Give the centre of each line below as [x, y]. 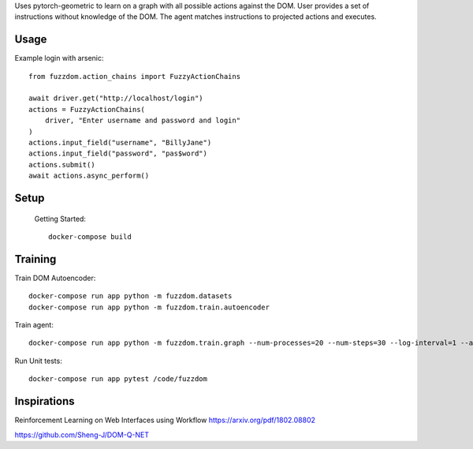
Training [35, 259]
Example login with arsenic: [59, 58]
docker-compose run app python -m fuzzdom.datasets [130, 296]
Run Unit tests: [38, 361]
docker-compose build [90, 237]
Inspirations [45, 401]
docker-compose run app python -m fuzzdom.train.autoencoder [149, 307]
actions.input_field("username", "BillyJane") [120, 143]
